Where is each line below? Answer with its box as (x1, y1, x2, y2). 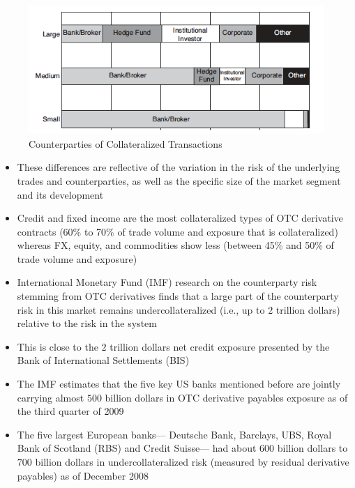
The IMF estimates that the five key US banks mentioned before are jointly (17, 376, 341, 391)
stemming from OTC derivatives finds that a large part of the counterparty (17, 289, 339, 303)
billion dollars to (277, 441, 348, 455)
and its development (17, 187, 104, 201)
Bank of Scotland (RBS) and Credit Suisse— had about (17, 441, 257, 455)
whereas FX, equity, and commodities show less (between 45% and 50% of (17, 238, 334, 252)
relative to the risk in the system (17, 316, 157, 330)
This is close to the (17, 339, 98, 353)
